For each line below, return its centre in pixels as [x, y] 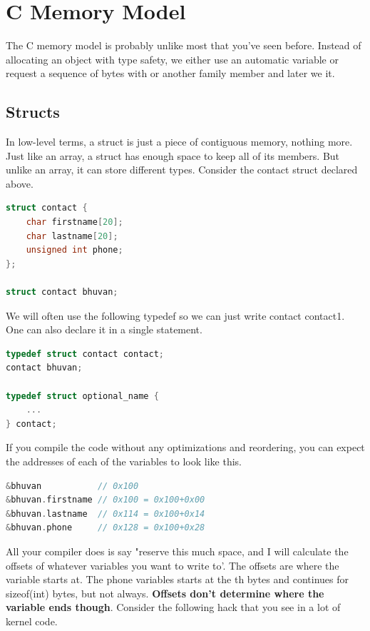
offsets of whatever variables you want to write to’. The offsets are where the [173, 565]
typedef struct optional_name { [82, 396]
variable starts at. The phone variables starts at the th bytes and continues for [177, 579]
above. [20, 183]
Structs [33, 112]
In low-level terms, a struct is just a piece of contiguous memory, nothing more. [179, 142]
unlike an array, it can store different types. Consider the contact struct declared [182, 170]
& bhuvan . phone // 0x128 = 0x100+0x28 [106, 528]
